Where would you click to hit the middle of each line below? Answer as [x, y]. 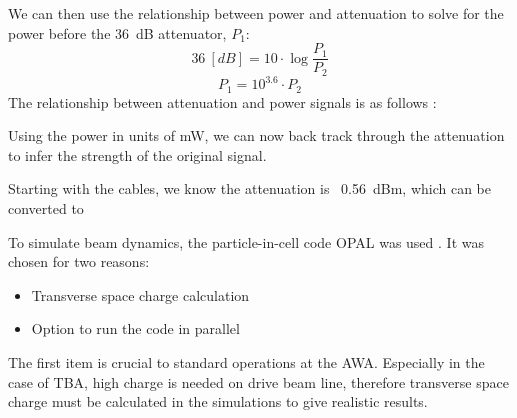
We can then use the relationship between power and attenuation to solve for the [256, 13]
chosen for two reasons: [79, 261]
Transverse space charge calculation [140, 294]
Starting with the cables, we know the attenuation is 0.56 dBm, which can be [249, 188]
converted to [46, 208]
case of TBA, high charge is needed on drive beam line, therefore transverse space [258, 381]
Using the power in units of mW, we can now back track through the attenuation [256, 135]
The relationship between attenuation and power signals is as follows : [222, 101]
